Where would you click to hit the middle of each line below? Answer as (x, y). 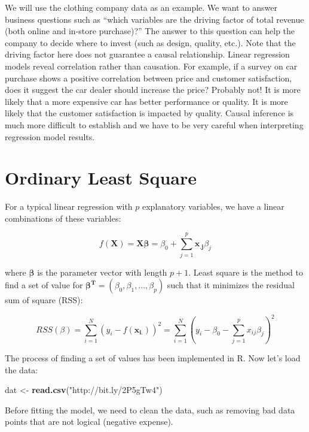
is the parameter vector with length (102, 272)
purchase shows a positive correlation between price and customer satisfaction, (149, 78)
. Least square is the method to (246, 272)
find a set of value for (44, 285)
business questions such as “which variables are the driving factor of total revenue (154, 19)
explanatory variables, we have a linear (213, 206)
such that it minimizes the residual (231, 285)
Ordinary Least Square (101, 178)
